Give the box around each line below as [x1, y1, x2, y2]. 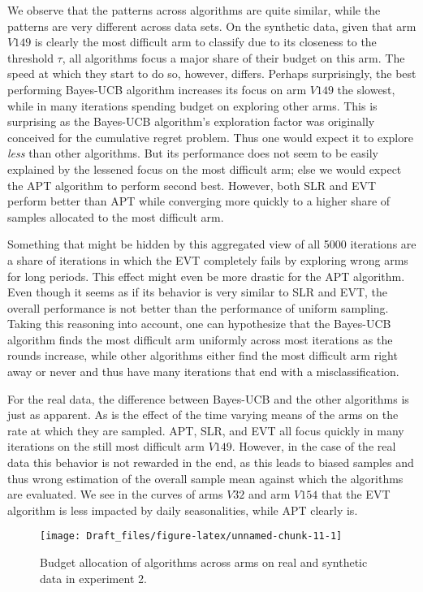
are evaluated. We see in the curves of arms [7, 486, 223, 503]
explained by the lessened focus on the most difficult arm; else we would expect [7, 160, 402, 177]
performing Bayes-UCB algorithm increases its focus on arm [7, 80, 307, 97]
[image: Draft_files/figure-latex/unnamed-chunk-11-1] [40, 530, 343, 542]
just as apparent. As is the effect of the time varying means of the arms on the [7, 406, 399, 423]
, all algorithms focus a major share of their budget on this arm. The [62, 49, 405, 66]
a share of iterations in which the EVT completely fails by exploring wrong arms [7, 251, 408, 268]
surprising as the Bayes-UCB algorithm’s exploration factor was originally [7, 113, 375, 130]
